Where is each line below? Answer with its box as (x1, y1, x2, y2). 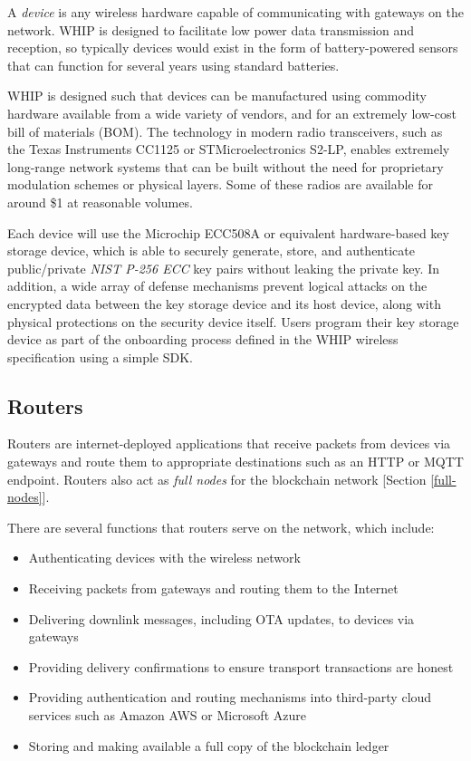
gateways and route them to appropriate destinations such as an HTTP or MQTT (7, 452, 464, 471)
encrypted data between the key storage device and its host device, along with (7, 294, 441, 313)
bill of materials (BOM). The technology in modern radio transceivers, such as (7, 121, 443, 140)
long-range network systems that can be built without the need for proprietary (7, 157, 444, 176)
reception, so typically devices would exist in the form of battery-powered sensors (7, 38, 458, 57)
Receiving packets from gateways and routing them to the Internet (28, 579, 399, 598)
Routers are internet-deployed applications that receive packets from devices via (7, 434, 451, 453)
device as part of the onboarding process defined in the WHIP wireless (7, 330, 399, 349)
